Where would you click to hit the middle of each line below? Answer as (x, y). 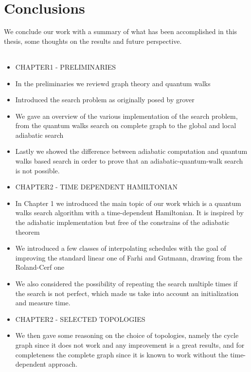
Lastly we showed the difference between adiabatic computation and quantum (131, 151)
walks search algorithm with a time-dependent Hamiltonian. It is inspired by (129, 213)
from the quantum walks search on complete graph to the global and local (126, 125)
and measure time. (43, 303)
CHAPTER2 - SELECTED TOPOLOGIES (80, 319)
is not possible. (37, 170)
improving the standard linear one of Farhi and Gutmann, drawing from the (129, 257)
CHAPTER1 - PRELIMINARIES (66, 66)
